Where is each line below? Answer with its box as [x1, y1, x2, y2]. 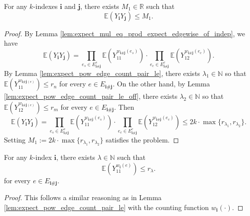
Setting [4, 134, 26, 144]
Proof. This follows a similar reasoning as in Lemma [4, 192, 162, 203]
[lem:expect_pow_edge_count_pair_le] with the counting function [4, 202, 209, 212]
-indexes [33, 1, 58, 11]
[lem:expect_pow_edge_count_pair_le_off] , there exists [4, 91, 178, 101]
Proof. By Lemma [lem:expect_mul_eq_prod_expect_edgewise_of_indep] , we [4, 28, 245, 38]
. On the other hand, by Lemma [112, 78, 210, 89]
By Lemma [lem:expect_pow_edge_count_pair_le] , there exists [4, 68, 200, 78]
